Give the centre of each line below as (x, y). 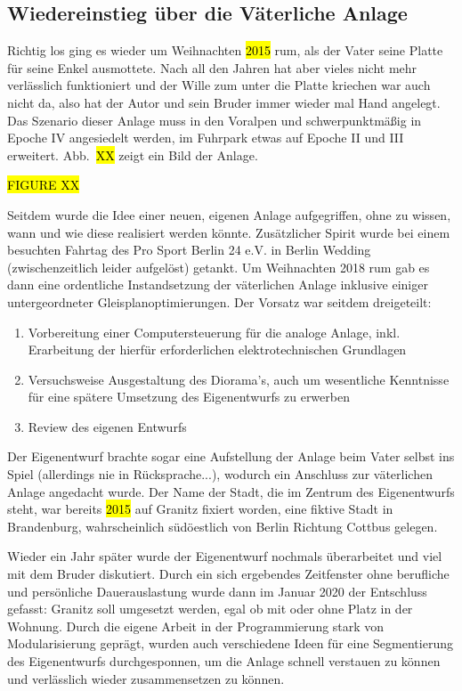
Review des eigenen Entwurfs (107, 426)
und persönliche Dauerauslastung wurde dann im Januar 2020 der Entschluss (217, 591)
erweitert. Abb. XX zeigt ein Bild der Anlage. (133, 154)
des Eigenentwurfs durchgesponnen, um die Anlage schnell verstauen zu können (224, 661)
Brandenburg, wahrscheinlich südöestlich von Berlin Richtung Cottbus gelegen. (223, 526)
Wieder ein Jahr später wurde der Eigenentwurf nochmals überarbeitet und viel (225, 556)
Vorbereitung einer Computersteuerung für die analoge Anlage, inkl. (214, 332)
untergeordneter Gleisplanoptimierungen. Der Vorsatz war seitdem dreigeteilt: (219, 301)
